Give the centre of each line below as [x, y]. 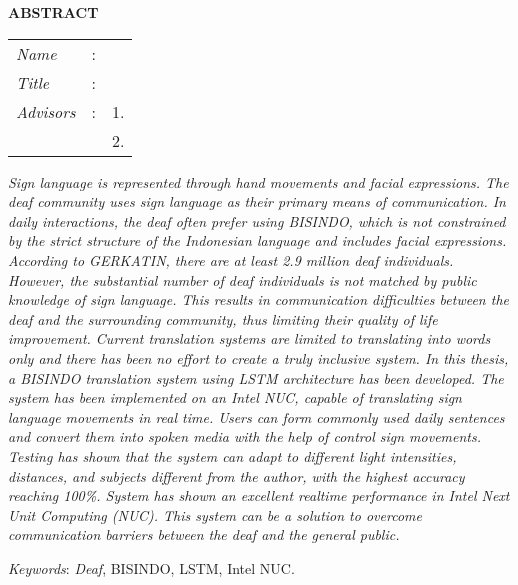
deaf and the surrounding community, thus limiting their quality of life [223, 318]
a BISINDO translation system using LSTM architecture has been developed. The [256, 377]
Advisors [46, 111]
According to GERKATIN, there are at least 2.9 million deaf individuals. [231, 259]
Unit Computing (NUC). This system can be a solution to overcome [215, 514]
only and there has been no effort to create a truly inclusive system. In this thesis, [258, 357]
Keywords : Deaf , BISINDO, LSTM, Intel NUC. [151, 567]
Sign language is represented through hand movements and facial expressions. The [258, 181]
